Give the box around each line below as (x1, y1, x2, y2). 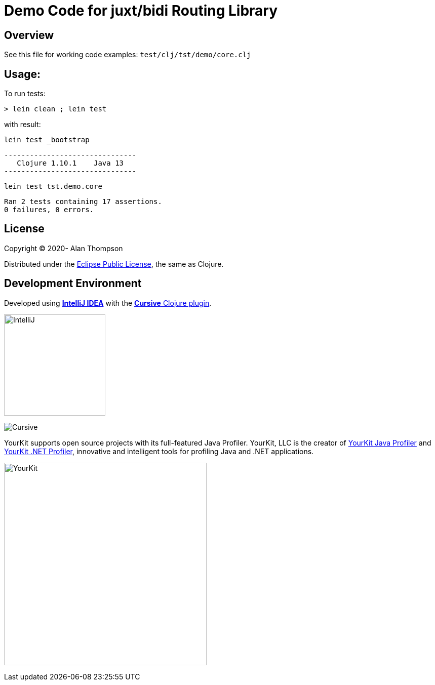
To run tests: (4, 89, 46, 98)
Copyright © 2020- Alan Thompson (4, 244, 123, 253)
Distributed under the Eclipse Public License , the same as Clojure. (4, 259, 224, 268)
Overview (4, 28, 54, 42)
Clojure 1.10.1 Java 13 (17, 159, 124, 168)
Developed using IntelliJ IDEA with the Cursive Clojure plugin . (4, 298, 212, 307)
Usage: (4, 67, 41, 80)
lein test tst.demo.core (4, 182, 102, 191)
